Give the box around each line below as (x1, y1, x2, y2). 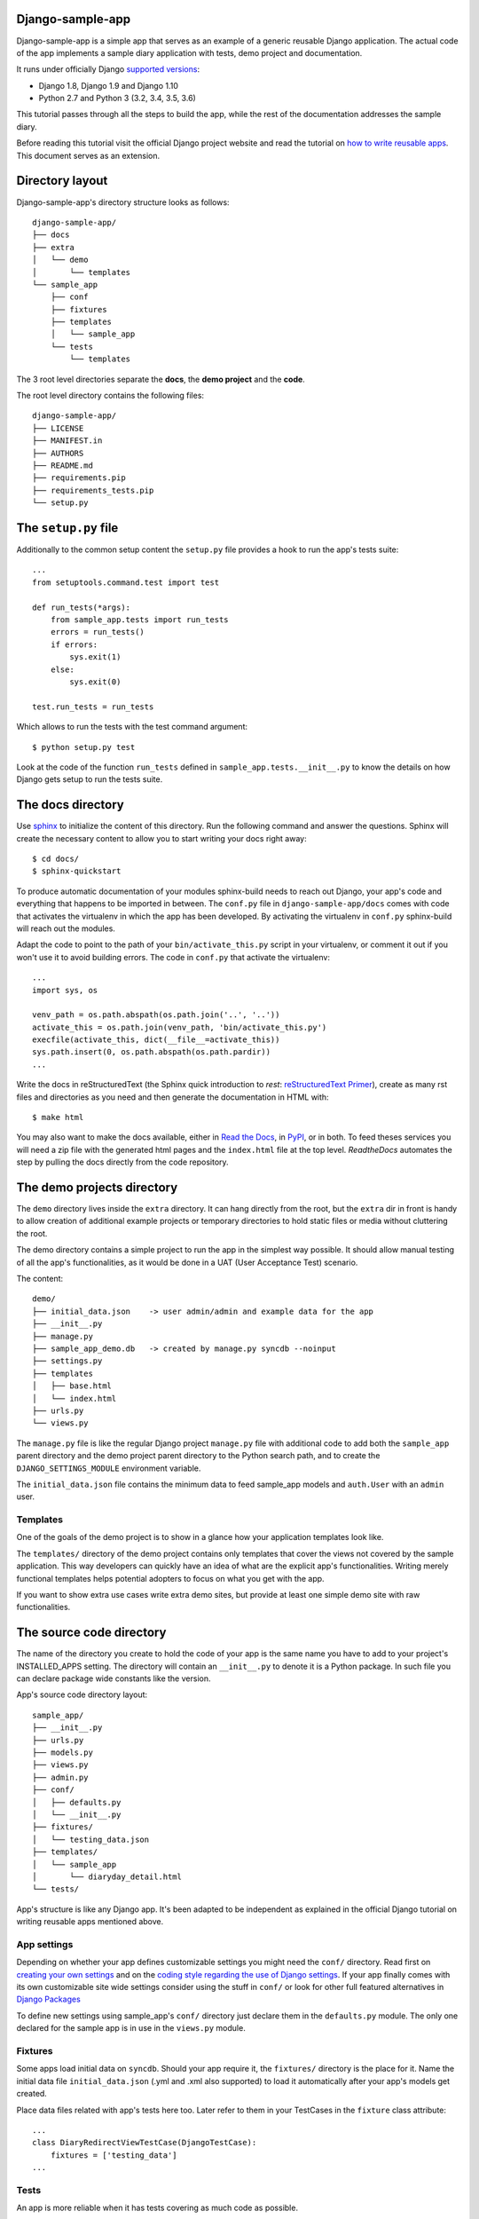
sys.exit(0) (69, 676, 122, 687)
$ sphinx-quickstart (32, 866, 122, 876)
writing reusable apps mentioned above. (16, 1916, 164, 1927)
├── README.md (32, 460, 93, 470)
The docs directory (16, 797, 124, 812)
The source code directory (16, 1625, 167, 1640)
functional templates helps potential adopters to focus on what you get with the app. (16, 1573, 325, 1583)
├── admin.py (32, 1772, 89, 1782)
